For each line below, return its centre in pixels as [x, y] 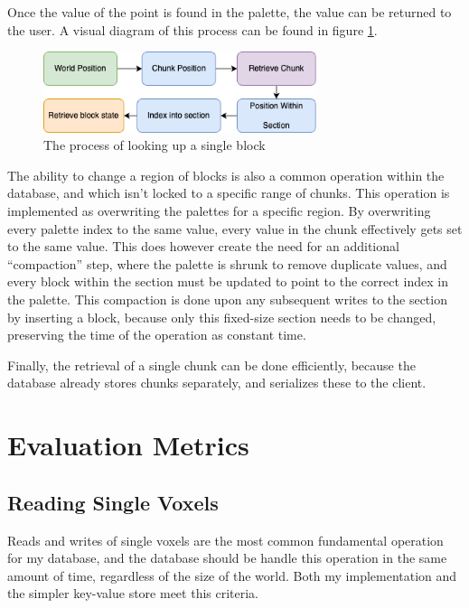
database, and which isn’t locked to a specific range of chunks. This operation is [229, 193]
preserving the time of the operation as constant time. [157, 335]
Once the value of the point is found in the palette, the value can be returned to [230, 12]
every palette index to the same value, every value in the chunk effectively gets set [235, 228]
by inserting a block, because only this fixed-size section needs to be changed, [222, 317]
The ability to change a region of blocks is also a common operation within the [226, 175]
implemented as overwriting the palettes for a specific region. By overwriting [219, 210]
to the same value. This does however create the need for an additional [203, 246]
